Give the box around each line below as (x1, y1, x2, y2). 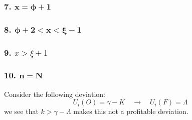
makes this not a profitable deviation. (73, 106, 188, 116)
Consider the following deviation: (4, 88, 105, 99)
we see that (4, 106, 39, 116)
